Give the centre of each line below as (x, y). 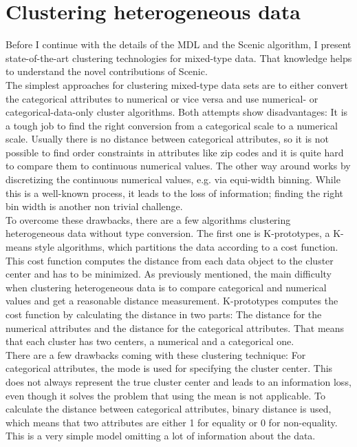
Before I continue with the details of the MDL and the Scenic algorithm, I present (178, 44)
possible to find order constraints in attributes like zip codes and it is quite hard (175, 152)
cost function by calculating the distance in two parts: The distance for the (164, 314)
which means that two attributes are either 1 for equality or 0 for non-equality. (172, 422)
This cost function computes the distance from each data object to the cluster (170, 260)
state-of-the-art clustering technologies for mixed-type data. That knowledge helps (179, 58)
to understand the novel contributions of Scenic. (107, 71)
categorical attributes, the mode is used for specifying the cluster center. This (169, 368)
